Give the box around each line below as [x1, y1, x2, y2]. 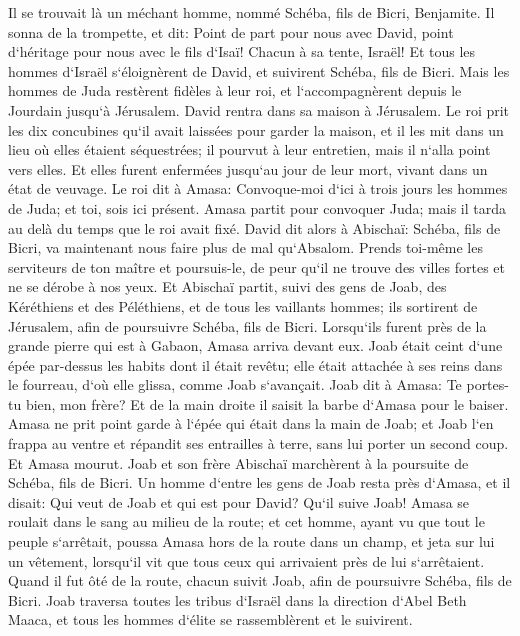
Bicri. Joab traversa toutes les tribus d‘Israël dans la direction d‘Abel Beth [8, 589, 467, 610]
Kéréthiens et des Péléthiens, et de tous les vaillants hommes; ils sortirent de [8, 295, 478, 316]
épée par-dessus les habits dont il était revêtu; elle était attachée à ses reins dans [8, 354, 503, 375]
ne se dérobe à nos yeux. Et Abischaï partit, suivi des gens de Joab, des [8, 276, 447, 297]
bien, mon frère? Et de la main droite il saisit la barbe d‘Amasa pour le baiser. [25, 393, 509, 414]
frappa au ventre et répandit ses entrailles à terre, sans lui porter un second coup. [8, 433, 509, 454]
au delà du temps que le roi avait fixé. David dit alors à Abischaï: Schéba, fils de [8, 217, 501, 238]
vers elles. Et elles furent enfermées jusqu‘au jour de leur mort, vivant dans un [8, 158, 488, 179]
